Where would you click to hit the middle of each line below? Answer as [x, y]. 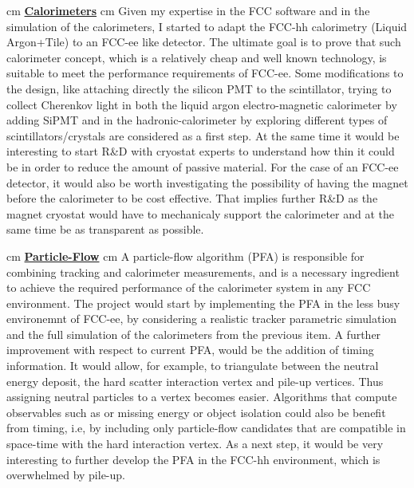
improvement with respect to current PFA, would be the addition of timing [190, 350]
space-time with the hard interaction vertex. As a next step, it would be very [195, 444]
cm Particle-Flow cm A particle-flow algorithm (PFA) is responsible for [185, 256]
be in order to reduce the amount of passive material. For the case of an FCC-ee [203, 166]
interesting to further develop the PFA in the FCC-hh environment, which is [193, 459]
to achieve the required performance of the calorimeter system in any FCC [189, 287]
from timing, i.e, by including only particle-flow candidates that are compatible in [206, 428]
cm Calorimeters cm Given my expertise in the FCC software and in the [188, 10]
